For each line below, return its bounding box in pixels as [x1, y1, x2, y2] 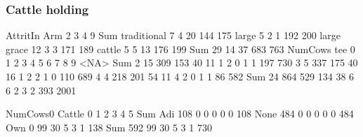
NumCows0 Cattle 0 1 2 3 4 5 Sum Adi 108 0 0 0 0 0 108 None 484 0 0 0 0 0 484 [6, 106, 354, 121]
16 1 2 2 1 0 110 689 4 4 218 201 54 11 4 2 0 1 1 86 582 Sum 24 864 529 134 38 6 [6, 69, 355, 83]
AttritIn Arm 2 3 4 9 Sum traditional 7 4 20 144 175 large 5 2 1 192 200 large [6, 28, 341, 43]
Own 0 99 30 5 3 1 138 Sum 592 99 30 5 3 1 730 [6, 120, 212, 134]
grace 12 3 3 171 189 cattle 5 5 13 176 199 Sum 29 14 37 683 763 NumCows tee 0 [6, 41, 355, 56]
